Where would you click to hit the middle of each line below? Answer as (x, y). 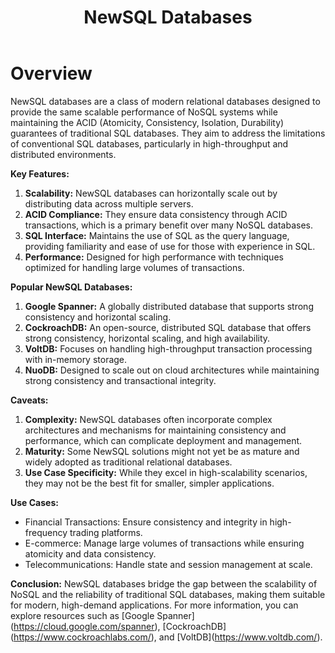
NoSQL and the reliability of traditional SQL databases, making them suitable (168, 594)
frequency (46, 532)
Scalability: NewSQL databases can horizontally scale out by (151, 193)
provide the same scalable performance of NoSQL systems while (144, 112)
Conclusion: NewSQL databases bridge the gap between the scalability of (164, 583)
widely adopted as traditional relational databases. (128, 462)
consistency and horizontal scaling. (98, 317)
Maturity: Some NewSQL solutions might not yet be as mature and (162, 451)
